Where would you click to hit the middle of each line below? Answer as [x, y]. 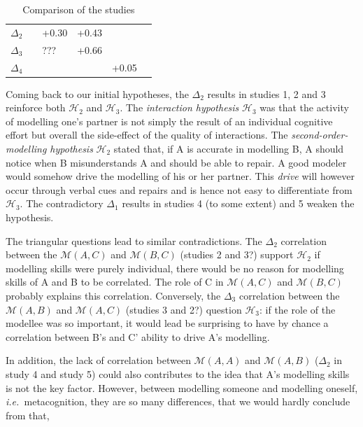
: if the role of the [298, 309]
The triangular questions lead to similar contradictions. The [134, 240]
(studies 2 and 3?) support [237, 254]
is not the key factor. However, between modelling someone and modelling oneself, [182, 387]
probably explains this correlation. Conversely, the [113, 295]
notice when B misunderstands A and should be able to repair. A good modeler [176, 162]
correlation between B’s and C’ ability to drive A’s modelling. [138, 336]
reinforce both [36, 107]
